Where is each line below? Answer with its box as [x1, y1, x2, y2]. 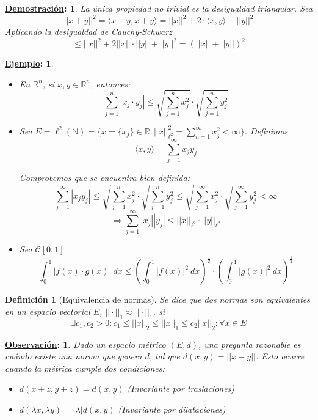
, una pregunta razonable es [198, 337, 301, 350]
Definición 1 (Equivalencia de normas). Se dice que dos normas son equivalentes [5, 293, 310, 306]
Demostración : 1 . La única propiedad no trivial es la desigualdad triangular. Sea [5, 2, 313, 14]
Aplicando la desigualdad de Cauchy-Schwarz [5, 25, 172, 38]
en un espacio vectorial [5, 305, 90, 318]
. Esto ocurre [255, 350, 305, 363]
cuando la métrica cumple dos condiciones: [5, 361, 165, 374]
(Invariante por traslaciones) [127, 382, 235, 395]
